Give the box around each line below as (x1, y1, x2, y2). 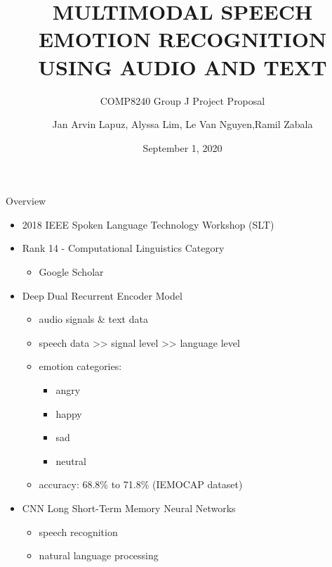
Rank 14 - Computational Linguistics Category (22, 241, 225, 255)
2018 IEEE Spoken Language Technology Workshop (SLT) (22, 217, 274, 231)
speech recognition (39, 524, 118, 539)
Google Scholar (39, 265, 104, 279)
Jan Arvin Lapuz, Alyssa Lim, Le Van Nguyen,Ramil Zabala (52, 117, 313, 132)
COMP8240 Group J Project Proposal (100, 93, 265, 108)
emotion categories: (39, 359, 122, 374)
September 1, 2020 (142, 140, 223, 155)
